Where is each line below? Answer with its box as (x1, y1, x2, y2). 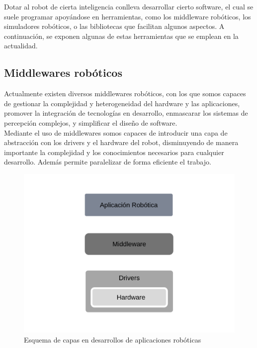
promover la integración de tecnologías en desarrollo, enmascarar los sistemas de (4, 108, 248, 118)
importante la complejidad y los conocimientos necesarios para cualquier (4, 147, 224, 157)
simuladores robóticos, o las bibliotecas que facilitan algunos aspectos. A (4, 21, 225, 31)
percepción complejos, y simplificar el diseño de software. (4, 117, 177, 128)
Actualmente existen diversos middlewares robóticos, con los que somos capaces (4, 88, 246, 99)
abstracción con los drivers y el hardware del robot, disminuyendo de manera (4, 137, 239, 148)
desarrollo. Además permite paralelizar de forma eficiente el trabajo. (4, 157, 211, 167)
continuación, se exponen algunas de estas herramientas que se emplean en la (4, 30, 239, 41)
